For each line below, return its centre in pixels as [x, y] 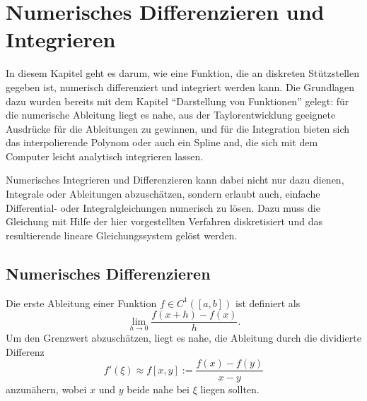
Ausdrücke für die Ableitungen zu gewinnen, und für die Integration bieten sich [178, 128]
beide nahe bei [158, 389]
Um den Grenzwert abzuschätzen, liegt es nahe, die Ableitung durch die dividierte [183, 338]
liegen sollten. [230, 389]
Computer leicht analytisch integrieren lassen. [105, 156]
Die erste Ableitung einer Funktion [81, 303]
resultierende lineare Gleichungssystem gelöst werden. [122, 235]
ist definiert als [268, 303]
